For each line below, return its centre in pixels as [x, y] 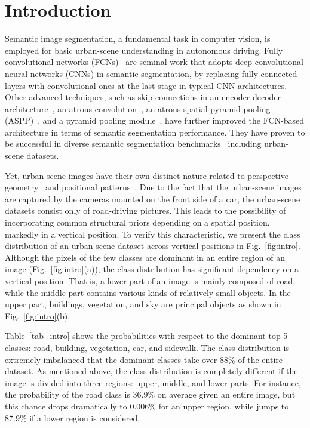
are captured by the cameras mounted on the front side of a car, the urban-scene [153, 198]
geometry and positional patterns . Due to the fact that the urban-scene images [153, 187]
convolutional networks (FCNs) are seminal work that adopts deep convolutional [154, 62]
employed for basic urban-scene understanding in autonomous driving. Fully [144, 50]
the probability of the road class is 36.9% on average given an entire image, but [150, 394]
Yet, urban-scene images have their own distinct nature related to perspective [147, 175]
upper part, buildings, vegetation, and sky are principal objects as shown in [143, 304]
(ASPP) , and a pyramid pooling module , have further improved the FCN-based [154, 120]
